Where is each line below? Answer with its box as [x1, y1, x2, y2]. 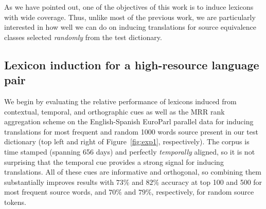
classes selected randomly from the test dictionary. [4, 31, 162, 42]
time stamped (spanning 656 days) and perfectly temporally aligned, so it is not [4, 146, 255, 157]
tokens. [4, 196, 26, 207]
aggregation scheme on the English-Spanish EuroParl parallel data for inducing [4, 116, 254, 127]
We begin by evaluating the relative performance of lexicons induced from [4, 96, 237, 106]
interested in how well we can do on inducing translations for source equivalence [4, 22, 257, 32]
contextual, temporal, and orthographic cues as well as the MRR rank [4, 106, 225, 117]
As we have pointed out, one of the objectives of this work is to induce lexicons [4, 2, 254, 12]
